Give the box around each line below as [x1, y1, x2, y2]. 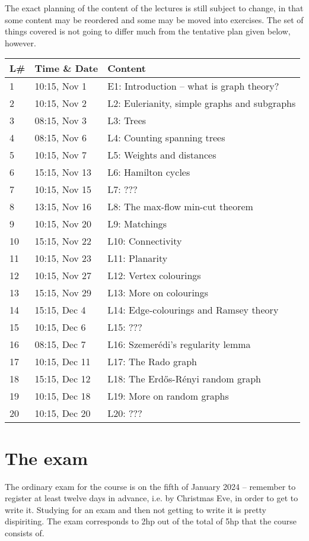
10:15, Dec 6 [34, 320, 86, 334]
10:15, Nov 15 [34, 182, 91, 197]
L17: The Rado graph [107, 355, 197, 369]
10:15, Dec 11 [34, 355, 91, 369]
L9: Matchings [107, 217, 167, 231]
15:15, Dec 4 [34, 303, 86, 317]
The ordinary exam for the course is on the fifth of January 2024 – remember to [5, 480, 296, 492]
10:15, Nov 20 [34, 217, 91, 231]
